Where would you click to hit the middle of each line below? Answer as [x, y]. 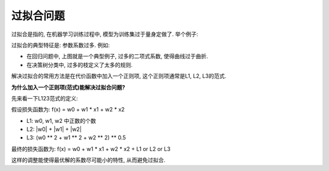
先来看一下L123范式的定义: [45, 98]
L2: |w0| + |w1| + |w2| [54, 129]
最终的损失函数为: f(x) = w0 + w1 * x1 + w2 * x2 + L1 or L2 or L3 [91, 148]
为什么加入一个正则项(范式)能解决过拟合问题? [68, 87]
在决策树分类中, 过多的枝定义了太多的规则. [80, 65]
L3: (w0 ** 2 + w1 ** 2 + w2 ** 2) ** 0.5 [76, 138]
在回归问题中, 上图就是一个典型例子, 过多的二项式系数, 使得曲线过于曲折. [117, 56]
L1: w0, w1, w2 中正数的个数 [61, 120]
